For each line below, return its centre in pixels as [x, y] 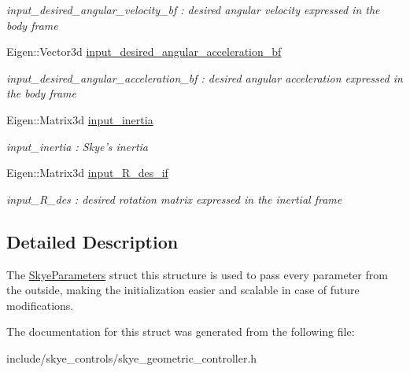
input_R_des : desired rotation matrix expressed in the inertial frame [174, 199]
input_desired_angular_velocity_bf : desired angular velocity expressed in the [193, 9]
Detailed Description [92, 241]
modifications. [40, 305]
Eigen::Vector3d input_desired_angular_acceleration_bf [144, 52]
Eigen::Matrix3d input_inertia [80, 119]
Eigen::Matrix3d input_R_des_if [87, 173]
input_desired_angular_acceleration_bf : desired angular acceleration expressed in [205, 77]
